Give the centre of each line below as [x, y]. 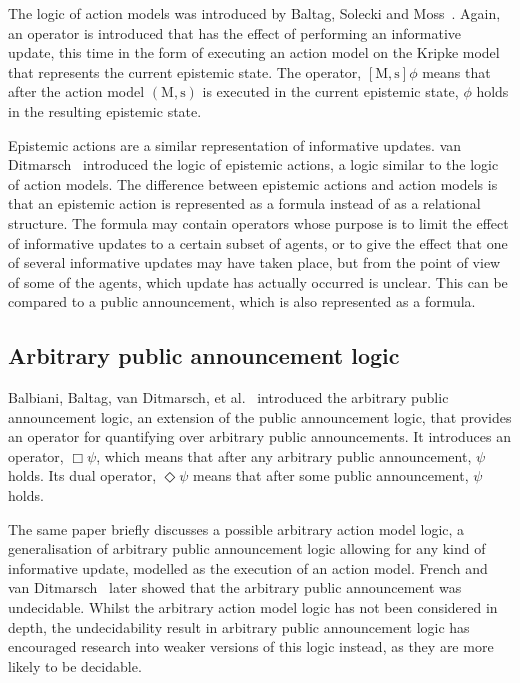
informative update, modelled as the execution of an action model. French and [248, 567]
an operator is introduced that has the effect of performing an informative [235, 32]
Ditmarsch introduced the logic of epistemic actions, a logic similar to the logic [253, 164]
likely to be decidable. [75, 665]
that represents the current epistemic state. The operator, [185, 71]
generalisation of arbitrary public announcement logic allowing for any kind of [247, 548]
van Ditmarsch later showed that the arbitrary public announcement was [235, 587]
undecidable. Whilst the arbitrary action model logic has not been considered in [253, 607]
